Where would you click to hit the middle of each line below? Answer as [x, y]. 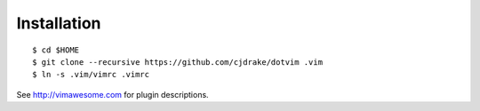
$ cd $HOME [56, 50]
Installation [59, 23]
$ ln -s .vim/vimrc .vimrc [91, 75]
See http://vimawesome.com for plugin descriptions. [112, 94]
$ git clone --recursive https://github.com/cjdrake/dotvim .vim [178, 62]
